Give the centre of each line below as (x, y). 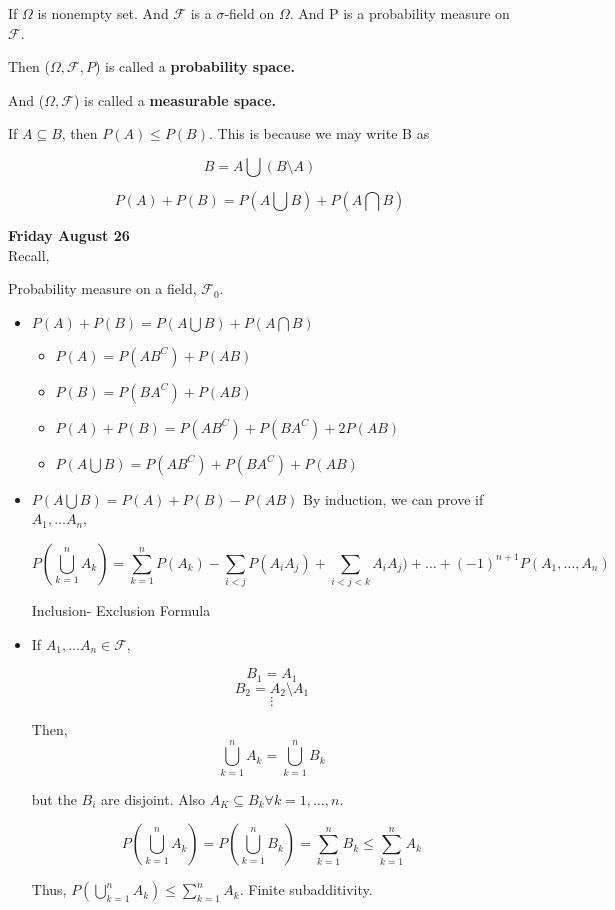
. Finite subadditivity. (306, 889)
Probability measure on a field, (102, 288)
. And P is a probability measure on (399, 13)
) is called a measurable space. (175, 99)
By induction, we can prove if (393, 498)
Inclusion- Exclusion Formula (121, 610)
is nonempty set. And (103, 13)
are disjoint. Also (153, 798)
